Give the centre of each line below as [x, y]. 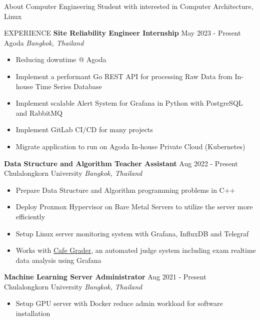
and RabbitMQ [39, 112]
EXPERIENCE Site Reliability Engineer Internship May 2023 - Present [122, 33]
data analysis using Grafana [58, 260]
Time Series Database [68, 86]
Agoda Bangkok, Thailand [44, 42]
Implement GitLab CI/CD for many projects [84, 129]
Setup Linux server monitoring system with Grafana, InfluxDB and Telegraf [132, 233]
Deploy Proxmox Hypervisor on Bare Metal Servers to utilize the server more [134, 207]
